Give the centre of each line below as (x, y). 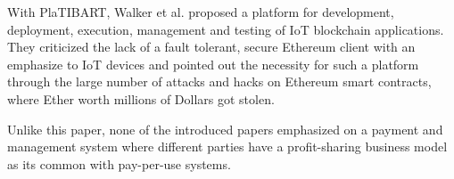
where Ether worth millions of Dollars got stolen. (141, 98)
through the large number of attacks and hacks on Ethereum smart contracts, (219, 81)
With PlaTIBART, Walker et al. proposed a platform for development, (201, 12)
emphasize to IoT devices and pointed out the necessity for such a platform (213, 64)
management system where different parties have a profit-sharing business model (227, 146)
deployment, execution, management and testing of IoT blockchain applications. (226, 29)
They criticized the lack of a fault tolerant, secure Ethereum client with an (211, 47)
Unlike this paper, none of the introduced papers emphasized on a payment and (225, 129)
